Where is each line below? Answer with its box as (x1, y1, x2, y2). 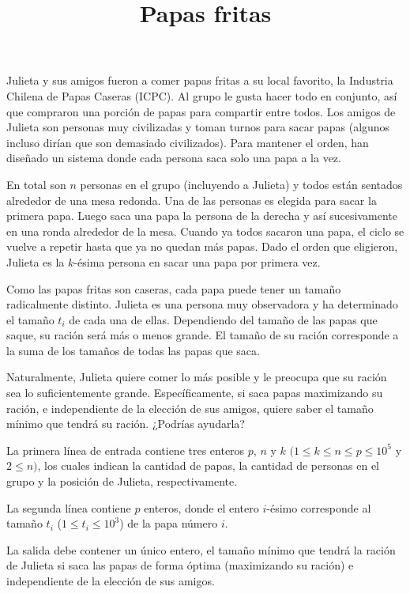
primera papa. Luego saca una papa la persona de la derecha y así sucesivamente (6, 207, 397, 224)
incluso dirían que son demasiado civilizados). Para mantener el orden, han (6, 134, 369, 150)
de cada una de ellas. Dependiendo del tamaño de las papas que (69, 311, 378, 327)
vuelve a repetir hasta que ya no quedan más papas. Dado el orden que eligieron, (6, 238, 398, 255)
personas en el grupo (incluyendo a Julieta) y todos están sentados (80, 176, 403, 192)
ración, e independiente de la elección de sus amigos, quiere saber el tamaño (6, 399, 374, 416)
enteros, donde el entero (144, 499, 259, 516)
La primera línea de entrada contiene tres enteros (6, 441, 245, 458)
